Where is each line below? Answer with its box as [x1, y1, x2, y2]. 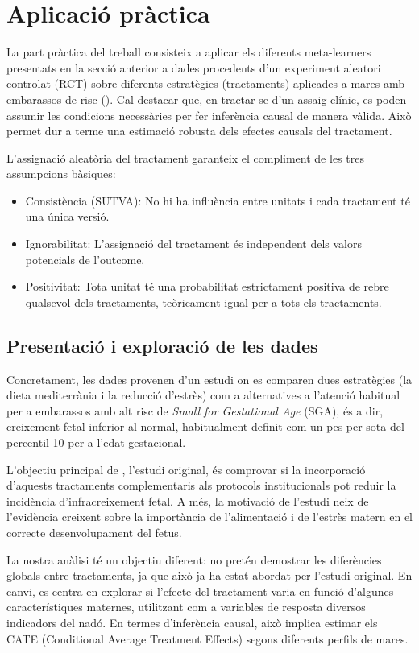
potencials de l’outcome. [25, 250, 145, 267]
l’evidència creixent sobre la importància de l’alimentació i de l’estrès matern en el [6, 508, 413, 525]
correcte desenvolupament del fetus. [6, 523, 182, 540]
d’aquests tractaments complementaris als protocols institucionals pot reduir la [6, 477, 396, 494]
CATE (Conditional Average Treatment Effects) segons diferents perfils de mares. [6, 630, 409, 647]
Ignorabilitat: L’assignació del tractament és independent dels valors [25, 235, 362, 252]
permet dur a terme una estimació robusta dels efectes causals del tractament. [6, 122, 392, 139]
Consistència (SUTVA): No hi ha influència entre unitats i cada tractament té [25, 192, 410, 209]
